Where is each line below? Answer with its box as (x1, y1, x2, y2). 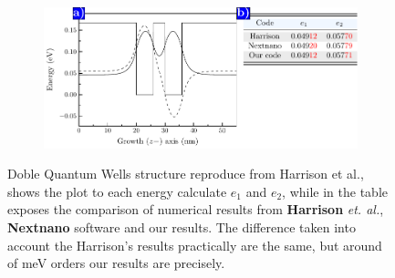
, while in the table (282, 181, 389, 201)
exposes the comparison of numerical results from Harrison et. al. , (7, 200, 384, 219)
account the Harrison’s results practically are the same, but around (7, 235, 382, 254)
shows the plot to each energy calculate (7, 181, 227, 201)
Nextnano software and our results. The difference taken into (7, 218, 356, 237)
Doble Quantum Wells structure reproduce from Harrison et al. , (7, 164, 364, 183)
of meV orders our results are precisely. (7, 253, 225, 273)
